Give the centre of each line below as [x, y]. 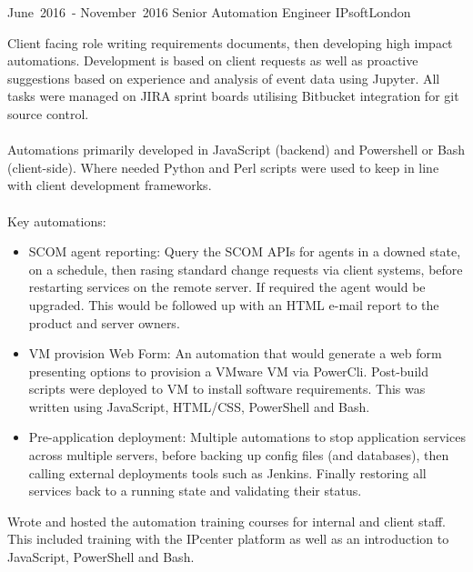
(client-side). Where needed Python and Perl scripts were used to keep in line [223, 167]
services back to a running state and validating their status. [195, 491]
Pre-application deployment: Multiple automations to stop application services [247, 437]
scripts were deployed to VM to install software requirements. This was [227, 389]
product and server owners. [104, 322]
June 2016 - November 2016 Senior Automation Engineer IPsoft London [209, 12]
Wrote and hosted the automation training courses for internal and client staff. [226, 521]
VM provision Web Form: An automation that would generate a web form [235, 353]
